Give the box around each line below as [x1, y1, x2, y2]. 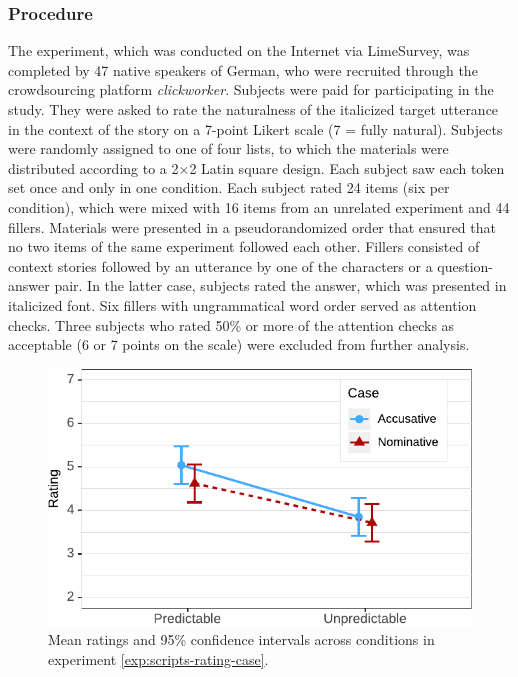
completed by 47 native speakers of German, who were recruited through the [8, 59, 478, 80]
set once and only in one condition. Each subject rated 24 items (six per [8, 177, 450, 198]
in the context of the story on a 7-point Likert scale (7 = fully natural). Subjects [8, 118, 503, 139]
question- [437, 255, 494, 276]
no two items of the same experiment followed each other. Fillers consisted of [8, 236, 480, 257]
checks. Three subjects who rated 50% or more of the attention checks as [8, 314, 455, 335]
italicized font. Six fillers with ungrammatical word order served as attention [8, 294, 477, 315]
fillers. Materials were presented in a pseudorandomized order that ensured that [8, 216, 496, 237]
